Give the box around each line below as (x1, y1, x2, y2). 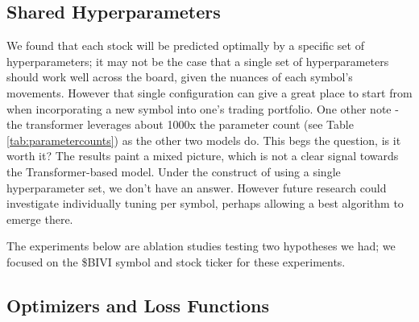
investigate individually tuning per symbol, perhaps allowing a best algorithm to (6, 195, 404, 212)
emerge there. (6, 210, 73, 227)
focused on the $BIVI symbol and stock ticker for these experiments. (6, 253, 346, 270)
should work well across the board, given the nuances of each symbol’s (6, 68, 353, 85)
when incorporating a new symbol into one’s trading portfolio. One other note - (6, 100, 399, 117)
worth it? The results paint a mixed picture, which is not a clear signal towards (6, 147, 399, 164)
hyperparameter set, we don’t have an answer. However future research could (6, 179, 387, 196)
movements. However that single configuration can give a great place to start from (6, 84, 413, 101)
